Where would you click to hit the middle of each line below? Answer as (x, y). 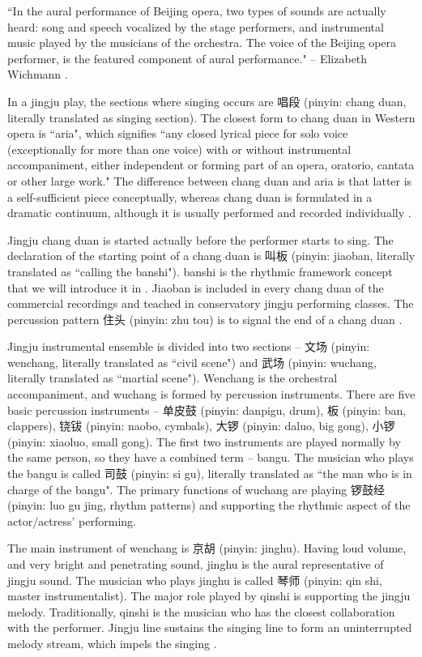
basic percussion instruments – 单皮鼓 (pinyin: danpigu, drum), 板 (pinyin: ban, (207, 410)
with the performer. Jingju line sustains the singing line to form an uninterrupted (210, 627)
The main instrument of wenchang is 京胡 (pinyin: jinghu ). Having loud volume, (207, 548)
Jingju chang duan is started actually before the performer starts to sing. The (200, 239)
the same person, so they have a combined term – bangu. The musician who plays (211, 457)
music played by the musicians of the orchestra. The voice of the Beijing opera (202, 43)
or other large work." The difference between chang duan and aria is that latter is (210, 180)
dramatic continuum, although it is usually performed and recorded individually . (209, 213)
